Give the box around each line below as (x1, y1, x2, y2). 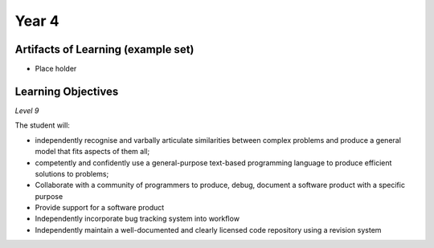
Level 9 (14, 105, 39, 116)
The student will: (14, 120, 70, 130)
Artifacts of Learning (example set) (14, 43, 194, 56)
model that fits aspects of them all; (35, 147, 150, 157)
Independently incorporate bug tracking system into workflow (35, 213, 240, 224)
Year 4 (14, 12, 59, 30)
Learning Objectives (14, 84, 119, 98)
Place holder (35, 64, 77, 74)
